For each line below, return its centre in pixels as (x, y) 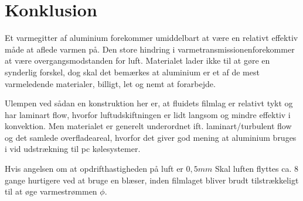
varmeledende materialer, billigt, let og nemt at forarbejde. (110, 83)
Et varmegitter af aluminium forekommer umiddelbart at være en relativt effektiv (151, 38)
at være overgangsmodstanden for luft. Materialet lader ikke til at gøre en (137, 60)
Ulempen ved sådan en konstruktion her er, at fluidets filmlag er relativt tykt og (149, 103)
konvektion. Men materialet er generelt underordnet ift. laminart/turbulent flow (148, 126)
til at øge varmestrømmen (51, 191)
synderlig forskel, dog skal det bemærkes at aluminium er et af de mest (132, 72)
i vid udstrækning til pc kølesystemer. (73, 149)
